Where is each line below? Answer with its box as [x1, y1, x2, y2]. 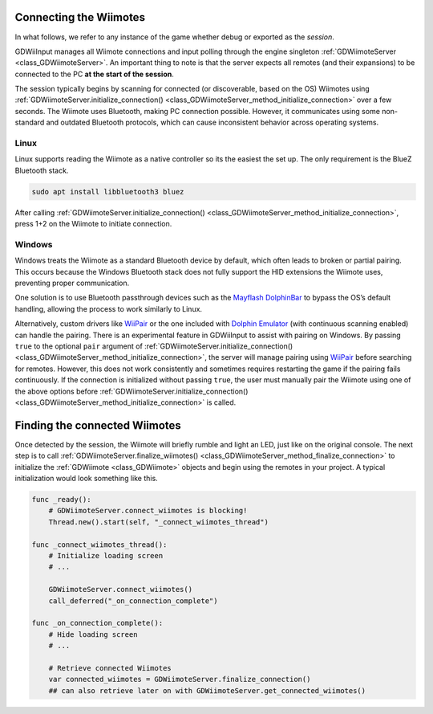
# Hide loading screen [48, 630, 138, 639]
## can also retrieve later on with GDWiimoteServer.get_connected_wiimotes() [48, 686, 366, 695]
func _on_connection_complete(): [31, 618, 164, 628]
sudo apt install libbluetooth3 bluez [31, 187, 184, 196]
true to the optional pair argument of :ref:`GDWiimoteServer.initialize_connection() [14, 341, 293, 351]
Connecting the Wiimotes [14, 10, 146, 24]
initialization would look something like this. [14, 474, 158, 483]
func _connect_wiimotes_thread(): [31, 540, 168, 549]
